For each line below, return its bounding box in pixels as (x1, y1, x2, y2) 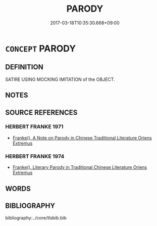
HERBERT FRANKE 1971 (5, 123, 64, 130)
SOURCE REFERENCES (5, 108, 78, 117)
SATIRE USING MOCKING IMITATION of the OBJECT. (5, 76, 115, 82)
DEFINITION (5, 63, 44, 71)
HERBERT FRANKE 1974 (5, 153, 65, 160)
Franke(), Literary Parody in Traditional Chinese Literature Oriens (12, 164, 147, 170)
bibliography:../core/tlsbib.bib (5, 215, 67, 221)
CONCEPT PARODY (5, 42, 76, 54)
